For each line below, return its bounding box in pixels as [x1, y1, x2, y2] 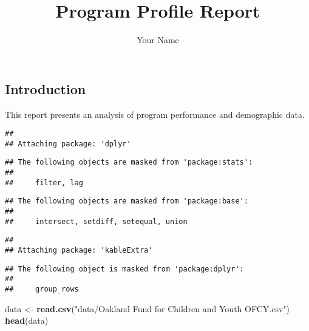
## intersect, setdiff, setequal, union [5, 217, 188, 226]
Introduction [5, 79, 86, 98]
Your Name [137, 33, 179, 46]
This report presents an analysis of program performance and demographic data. [5, 107, 305, 120]
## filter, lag [5, 178, 83, 187]
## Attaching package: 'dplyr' [5, 139, 131, 148]
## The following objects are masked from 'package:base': [5, 197, 248, 206]
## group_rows [5, 285, 79, 293]
